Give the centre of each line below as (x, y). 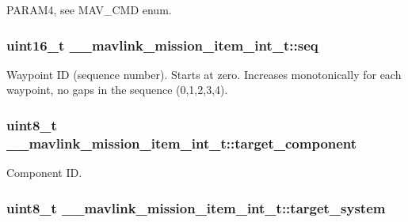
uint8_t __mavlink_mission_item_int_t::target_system (196, 207)
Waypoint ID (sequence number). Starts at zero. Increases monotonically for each (204, 74)
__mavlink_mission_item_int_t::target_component (182, 143)
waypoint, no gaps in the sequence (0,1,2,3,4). (117, 90)
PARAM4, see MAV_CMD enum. (89, 9)
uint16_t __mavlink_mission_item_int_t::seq (162, 45)
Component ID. (44, 173)
